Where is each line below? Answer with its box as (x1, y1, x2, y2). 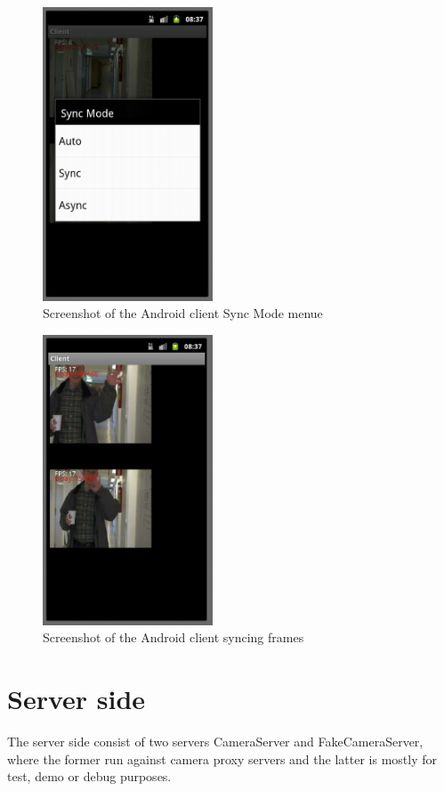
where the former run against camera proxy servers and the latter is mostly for (7, 749, 437, 768)
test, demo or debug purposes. (7, 767, 172, 786)
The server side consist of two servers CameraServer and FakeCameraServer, (7, 731, 424, 750)
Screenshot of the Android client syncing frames (43, 628, 304, 647)
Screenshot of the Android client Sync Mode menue (43, 304, 323, 322)
